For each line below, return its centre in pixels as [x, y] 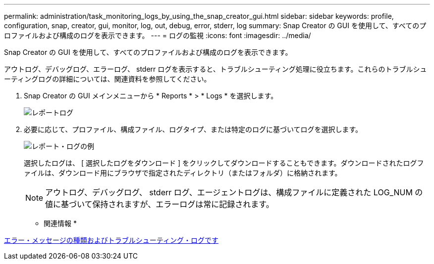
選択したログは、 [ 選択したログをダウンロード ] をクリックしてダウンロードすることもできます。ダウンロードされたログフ [224, 163]
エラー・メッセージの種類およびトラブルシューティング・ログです [111, 240]
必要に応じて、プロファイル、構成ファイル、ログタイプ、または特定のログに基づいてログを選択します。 [193, 129]
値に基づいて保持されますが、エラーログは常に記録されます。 [160, 204]
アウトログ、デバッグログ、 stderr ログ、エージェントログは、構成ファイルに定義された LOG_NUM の [234, 192]
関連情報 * [60, 223]
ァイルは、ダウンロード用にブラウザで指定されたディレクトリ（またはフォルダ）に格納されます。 [183, 173]
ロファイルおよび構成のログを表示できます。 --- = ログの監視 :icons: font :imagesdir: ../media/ [158, 35]
